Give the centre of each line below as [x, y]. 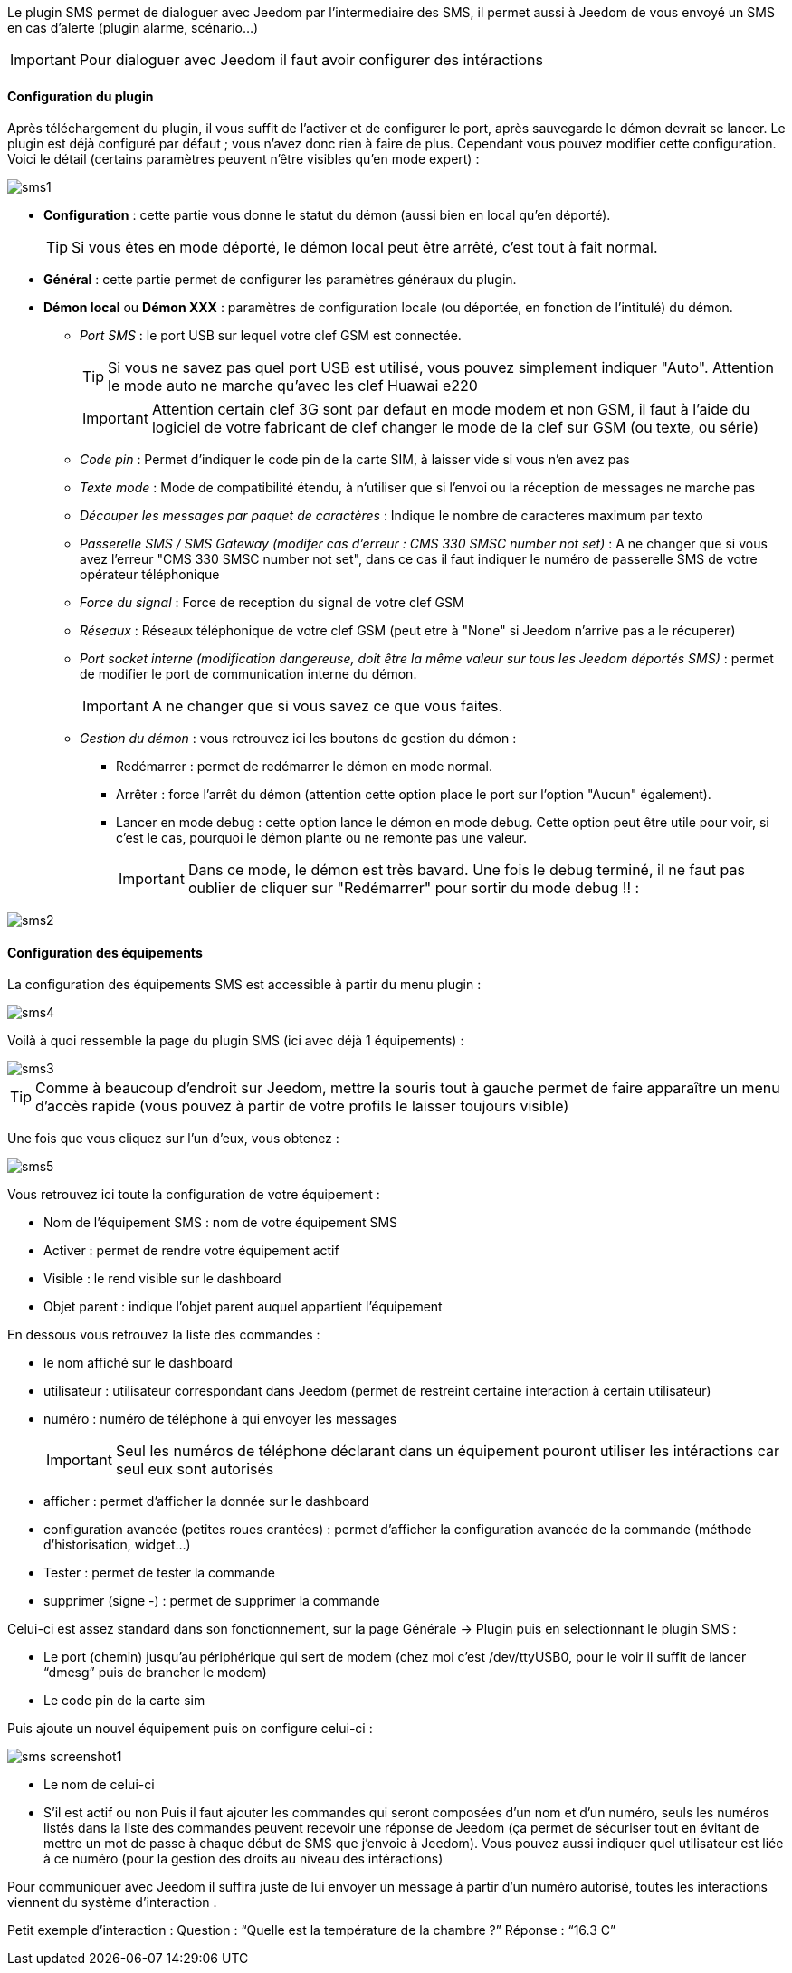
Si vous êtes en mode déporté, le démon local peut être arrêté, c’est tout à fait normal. [365, 248]
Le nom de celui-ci [99, 1785]
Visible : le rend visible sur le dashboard [162, 1279]
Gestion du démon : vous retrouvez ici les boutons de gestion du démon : [298, 739]
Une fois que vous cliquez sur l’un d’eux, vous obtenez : [173, 1139]
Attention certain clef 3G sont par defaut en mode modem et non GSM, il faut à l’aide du [451, 410]
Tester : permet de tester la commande [159, 1573]
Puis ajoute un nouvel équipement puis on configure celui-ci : [190, 1729]
